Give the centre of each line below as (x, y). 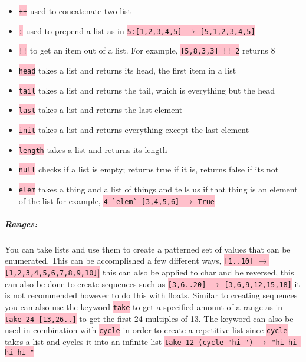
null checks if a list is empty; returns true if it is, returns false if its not (149, 169)
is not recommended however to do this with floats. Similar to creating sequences (151, 295)
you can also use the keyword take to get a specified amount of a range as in (144, 306)
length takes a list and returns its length (93, 149)
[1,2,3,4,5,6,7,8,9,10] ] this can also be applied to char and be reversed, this (149, 272)
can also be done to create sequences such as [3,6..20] (106, 283)
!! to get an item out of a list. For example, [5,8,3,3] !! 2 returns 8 (147, 50)
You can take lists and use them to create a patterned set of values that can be (148, 249)
